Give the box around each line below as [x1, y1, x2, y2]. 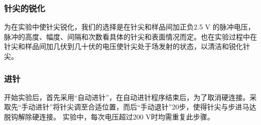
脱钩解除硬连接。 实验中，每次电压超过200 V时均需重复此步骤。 [4, 111, 214, 121]
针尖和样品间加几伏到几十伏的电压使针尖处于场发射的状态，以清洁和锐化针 [4, 41, 250, 51]
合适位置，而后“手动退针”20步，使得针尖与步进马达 [88, 101, 256, 112]
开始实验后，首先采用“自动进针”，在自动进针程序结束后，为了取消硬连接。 [4, 91, 250, 102]
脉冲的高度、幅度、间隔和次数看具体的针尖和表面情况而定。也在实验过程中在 [4, 31, 257, 41]
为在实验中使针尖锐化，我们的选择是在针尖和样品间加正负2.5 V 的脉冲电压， [4, 21, 255, 32]
